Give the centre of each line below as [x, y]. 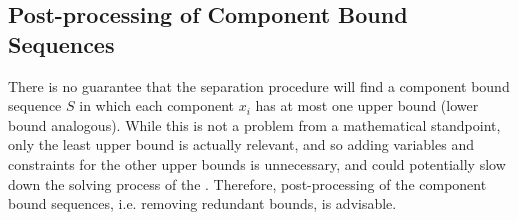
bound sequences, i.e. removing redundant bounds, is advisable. [202, 203]
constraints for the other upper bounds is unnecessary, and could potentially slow [257, 163]
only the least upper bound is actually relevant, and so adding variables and [241, 144]
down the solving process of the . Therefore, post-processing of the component [247, 183]
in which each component [157, 105]
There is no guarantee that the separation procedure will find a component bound [259, 85]
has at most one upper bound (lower [367, 105]
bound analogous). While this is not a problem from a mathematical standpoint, [254, 124]
